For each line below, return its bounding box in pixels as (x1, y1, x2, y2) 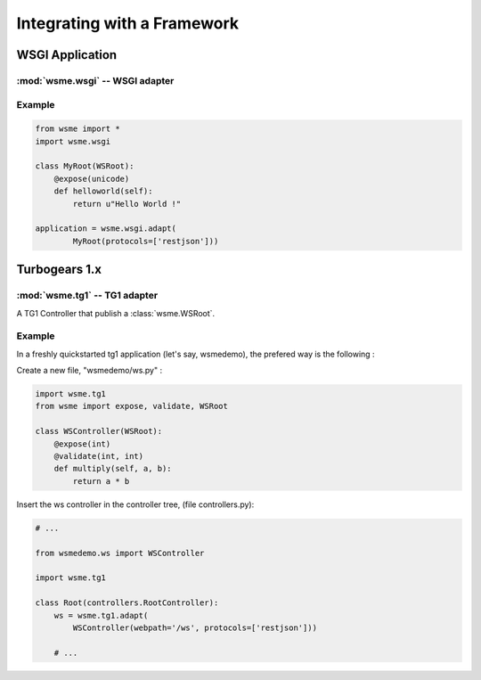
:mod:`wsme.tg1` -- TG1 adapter (16, 290, 159, 302)
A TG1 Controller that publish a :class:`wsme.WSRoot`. (16, 307, 216, 318)
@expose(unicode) (53, 174, 130, 184)
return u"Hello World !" (72, 199, 182, 209)
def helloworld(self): (53, 186, 153, 196)
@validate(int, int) (53, 451, 144, 462)
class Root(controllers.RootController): (35, 598, 219, 608)
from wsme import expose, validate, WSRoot (35, 401, 229, 412)
